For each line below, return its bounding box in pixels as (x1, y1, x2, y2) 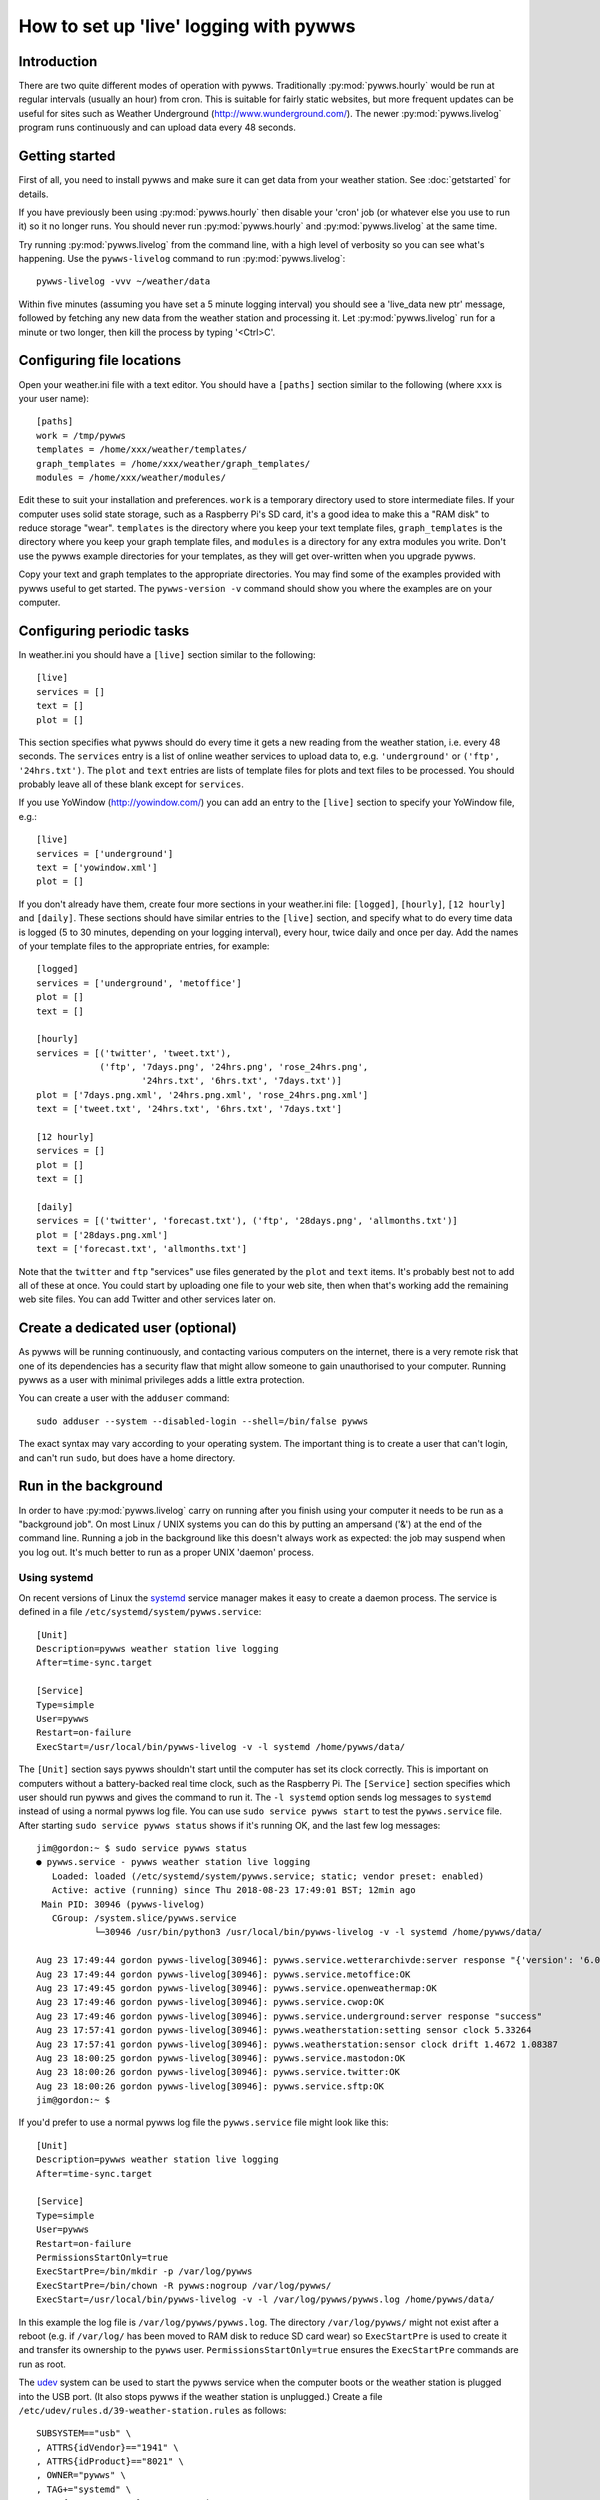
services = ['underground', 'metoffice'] (36, 977, 242, 989)
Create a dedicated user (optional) (18, 1320, 237, 1337)
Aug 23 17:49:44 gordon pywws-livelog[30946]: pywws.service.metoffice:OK (36, 1968, 411, 1980)
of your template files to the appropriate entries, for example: (18, 940, 270, 952)
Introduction (18, 53, 98, 70)
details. (18, 188, 49, 200)
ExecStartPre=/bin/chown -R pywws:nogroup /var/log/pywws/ (36, 2280, 332, 2291)
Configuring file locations (18, 352, 182, 369)
